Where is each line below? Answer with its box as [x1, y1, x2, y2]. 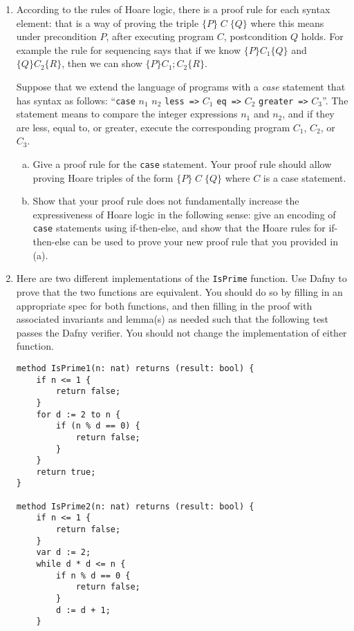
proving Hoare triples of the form [32, 170, 174, 185]
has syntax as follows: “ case [16, 93, 136, 107]
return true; [36, 467, 96, 477]
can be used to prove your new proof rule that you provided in [73, 234, 338, 249]
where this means [250, 15, 324, 30]
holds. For [301, 29, 344, 44]
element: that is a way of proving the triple [16, 15, 199, 30]
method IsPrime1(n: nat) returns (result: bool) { [16, 363, 254, 373]
